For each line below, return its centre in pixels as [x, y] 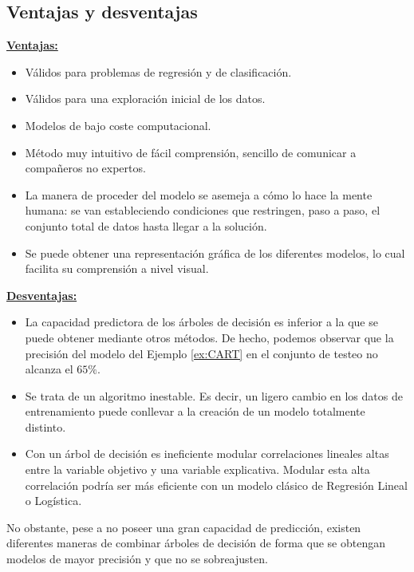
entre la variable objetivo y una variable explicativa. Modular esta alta [197, 469]
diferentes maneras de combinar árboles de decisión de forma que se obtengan [196, 543]
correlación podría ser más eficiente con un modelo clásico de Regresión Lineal [216, 485]
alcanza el [49, 369]
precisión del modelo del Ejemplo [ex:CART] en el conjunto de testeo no [201, 353]
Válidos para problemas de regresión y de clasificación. [158, 71]
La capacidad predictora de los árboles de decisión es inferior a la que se [201, 322]
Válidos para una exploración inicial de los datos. [145, 99]
